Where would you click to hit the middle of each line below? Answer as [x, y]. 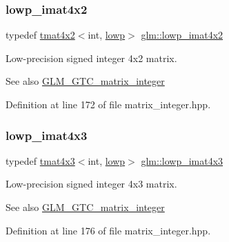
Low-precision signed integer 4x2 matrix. [91, 58]
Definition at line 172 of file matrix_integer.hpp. [108, 104]
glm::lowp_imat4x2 [182, 35]
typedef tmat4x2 [40, 35]
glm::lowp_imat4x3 [182, 160]
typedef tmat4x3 [40, 160]
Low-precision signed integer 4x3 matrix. [91, 184]
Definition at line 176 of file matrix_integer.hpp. [108, 230]
